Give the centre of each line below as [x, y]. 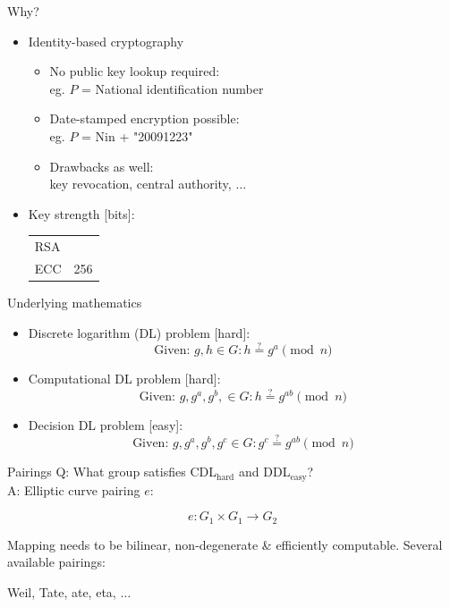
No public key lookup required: [135, 71]
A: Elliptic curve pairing [74, 489]
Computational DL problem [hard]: [124, 379]
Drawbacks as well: [102, 166]
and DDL [265, 472]
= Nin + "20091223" [137, 135]
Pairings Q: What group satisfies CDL [112, 472]
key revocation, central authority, [140, 184]
